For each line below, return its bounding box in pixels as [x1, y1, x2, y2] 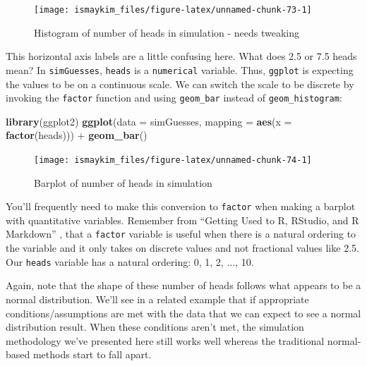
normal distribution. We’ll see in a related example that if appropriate [6, 291, 309, 306]
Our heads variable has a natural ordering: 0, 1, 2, [6, 254, 224, 269]
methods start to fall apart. [32, 347, 152, 362]
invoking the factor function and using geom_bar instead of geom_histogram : [6, 90, 342, 105]
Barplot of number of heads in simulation [34, 175, 212, 190]
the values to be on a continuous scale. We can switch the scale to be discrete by [6, 76, 354, 91]
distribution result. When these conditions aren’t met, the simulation [6, 319, 304, 334]
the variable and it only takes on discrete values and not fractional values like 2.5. [6, 240, 359, 255]
